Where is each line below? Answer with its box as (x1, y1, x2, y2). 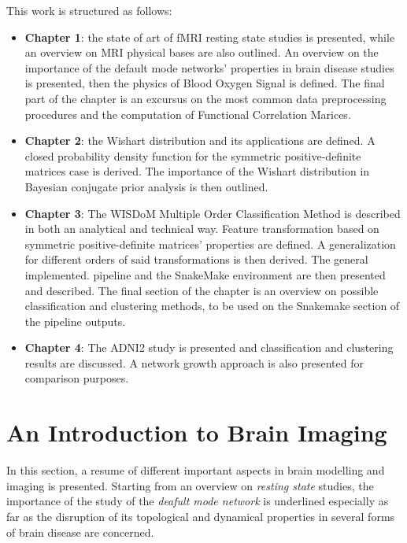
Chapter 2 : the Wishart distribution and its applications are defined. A (24, 132, 376, 149)
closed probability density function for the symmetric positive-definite (24, 147, 361, 164)
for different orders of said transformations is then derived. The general (24, 251, 368, 268)
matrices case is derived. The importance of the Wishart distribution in (24, 163, 370, 179)
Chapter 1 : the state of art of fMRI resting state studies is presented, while (24, 28, 395, 45)
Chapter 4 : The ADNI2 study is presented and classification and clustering (24, 339, 394, 356)
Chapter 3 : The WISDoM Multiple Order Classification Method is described (24, 205, 401, 221)
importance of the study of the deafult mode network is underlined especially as (6, 493, 389, 509)
